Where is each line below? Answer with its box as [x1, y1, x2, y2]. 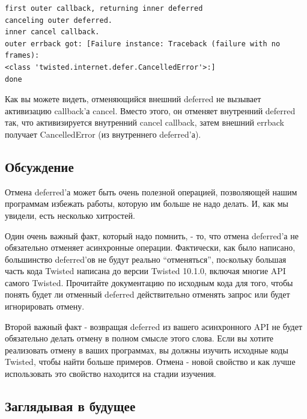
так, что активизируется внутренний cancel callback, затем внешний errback [5, 116, 284, 129]
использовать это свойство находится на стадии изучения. [5, 367, 216, 380]
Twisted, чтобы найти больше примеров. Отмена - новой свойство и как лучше [5, 355, 296, 368]
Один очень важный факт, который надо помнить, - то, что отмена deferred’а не [5, 229, 299, 242]
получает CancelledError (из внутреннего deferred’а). [5, 127, 201, 140]
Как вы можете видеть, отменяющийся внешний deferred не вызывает [5, 93, 261, 105]
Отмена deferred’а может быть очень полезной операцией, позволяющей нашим [5, 185, 297, 198]
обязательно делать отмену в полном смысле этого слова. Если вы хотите [5, 332, 274, 344]
